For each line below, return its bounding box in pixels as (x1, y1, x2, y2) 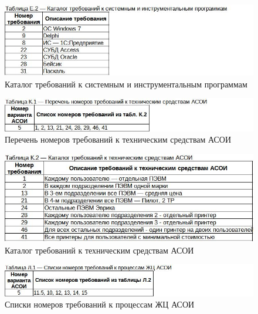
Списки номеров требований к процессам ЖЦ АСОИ (5, 298, 195, 310)
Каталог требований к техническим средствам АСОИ (5, 244, 194, 256)
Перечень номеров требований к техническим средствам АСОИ (5, 133, 232, 146)
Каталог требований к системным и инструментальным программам (5, 77, 247, 90)
